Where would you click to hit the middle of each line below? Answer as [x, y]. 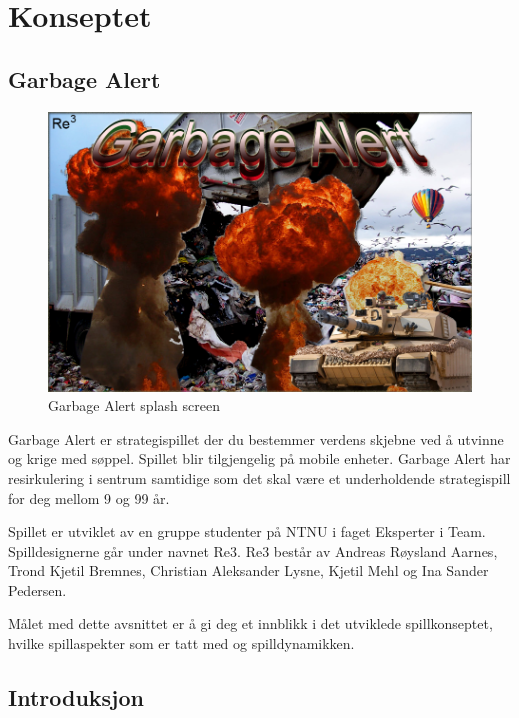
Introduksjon [76, 697]
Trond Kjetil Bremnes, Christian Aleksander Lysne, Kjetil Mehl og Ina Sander [248, 570]
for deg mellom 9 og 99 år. [89, 497]
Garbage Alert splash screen [134, 405]
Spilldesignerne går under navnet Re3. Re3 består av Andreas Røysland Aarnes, [253, 550]
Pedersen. [37, 589]
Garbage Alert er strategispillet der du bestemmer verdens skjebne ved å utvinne [256, 438]
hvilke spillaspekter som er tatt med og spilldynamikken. [181, 643]
